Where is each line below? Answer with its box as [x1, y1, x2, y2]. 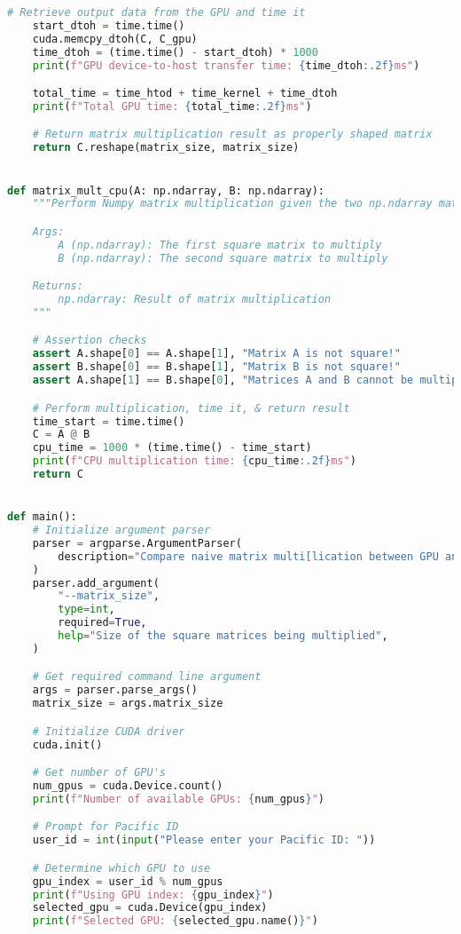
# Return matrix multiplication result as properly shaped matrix [32, 128, 433, 141]
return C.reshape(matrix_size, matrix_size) [32, 141, 300, 154]
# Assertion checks [32, 334, 147, 347]
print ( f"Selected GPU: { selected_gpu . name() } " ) [32, 914, 318, 928]
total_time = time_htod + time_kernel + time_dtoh [32, 87, 338, 100]
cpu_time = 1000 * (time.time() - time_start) [32, 441, 312, 455]
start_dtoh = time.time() [32, 19, 185, 32]
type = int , [58, 603, 115, 616]
